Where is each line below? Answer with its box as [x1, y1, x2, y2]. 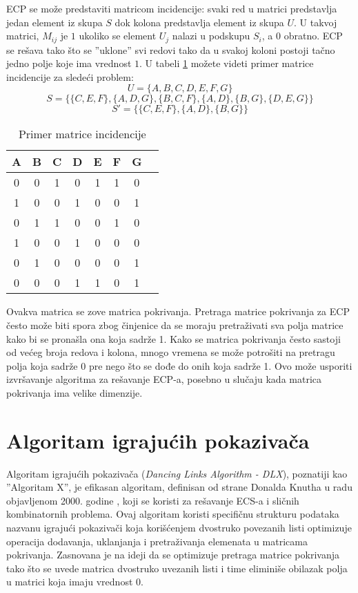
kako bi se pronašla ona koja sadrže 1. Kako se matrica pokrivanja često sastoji [6, 331, 341, 346]
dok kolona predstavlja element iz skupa [115, 15, 284, 29]
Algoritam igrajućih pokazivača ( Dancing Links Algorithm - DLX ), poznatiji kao [6, 466, 348, 480]
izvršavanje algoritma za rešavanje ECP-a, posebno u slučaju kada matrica [6, 372, 322, 386]
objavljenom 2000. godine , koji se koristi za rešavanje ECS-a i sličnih [6, 493, 299, 507]
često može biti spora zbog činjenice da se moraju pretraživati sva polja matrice [6, 318, 344, 332]
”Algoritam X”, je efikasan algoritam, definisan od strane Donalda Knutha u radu [6, 480, 352, 494]
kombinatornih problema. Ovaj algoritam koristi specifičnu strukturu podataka [6, 507, 339, 521]
